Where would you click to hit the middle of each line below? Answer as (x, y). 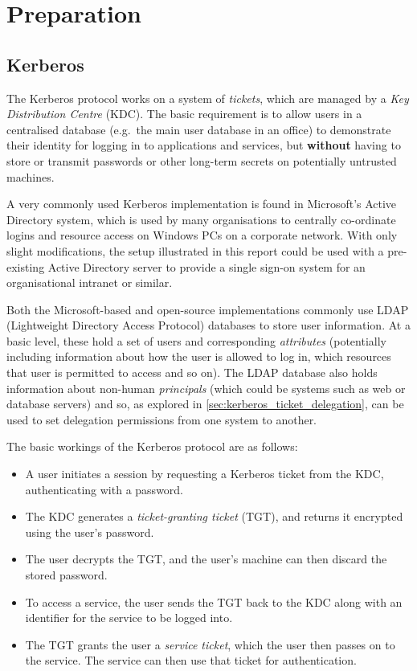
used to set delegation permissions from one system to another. (162, 419)
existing (26, 266)
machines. (31, 176)
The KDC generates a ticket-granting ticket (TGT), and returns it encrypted (214, 516)
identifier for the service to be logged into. (129, 618)
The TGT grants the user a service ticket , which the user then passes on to (210, 644)
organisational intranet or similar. (90, 282)
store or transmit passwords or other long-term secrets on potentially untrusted (202, 160)
